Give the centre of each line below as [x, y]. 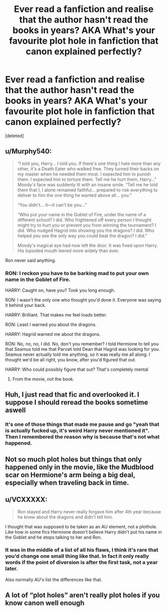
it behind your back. [26, 306]
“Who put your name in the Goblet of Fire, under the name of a [82, 214]
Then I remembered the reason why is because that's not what [83, 437]
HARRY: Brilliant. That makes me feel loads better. [56, 315]
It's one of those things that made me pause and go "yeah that [82, 425]
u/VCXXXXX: [26, 500]
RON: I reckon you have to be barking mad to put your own [77, 273]
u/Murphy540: [28, 151]
